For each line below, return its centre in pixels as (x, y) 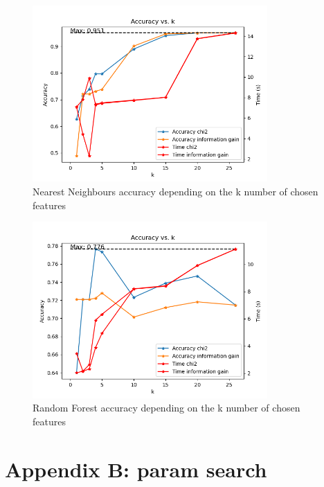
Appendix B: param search (136, 469)
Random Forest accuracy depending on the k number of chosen (166, 408)
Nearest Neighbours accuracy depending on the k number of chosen (175, 191)
